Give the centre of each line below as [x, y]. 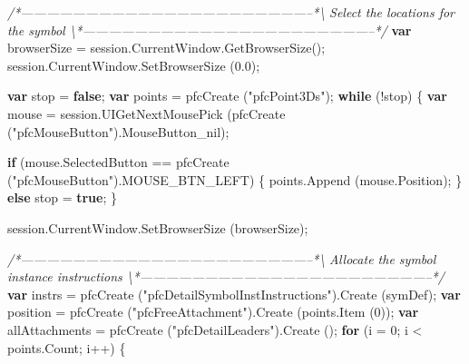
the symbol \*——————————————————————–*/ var [210, 30]
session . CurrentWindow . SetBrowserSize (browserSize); [158, 227]
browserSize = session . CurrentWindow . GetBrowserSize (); [166, 48]
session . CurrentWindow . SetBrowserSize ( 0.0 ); [134, 65]
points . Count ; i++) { [67, 347]
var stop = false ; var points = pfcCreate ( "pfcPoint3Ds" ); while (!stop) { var [227, 96]
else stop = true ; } [63, 197]
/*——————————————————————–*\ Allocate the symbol [222, 258]
